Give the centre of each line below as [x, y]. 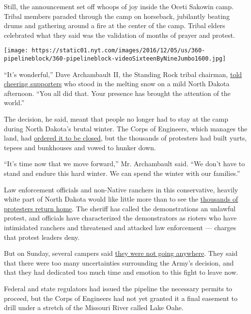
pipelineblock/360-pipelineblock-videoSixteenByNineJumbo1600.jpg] [115, 59]
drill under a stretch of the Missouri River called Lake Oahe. [94, 307]
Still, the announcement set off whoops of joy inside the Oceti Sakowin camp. [119, 6]
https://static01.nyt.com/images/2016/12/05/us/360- [118, 51]
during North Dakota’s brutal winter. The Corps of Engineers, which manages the [126, 128]
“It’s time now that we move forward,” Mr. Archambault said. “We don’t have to [125, 164]
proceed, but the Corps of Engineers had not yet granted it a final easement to [121, 298]
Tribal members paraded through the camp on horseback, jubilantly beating [117, 16]
